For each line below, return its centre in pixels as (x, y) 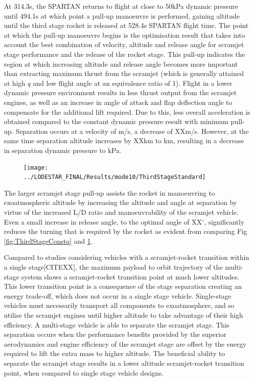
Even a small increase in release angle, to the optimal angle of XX (103, 221)
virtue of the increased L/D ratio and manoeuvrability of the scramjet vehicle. (121, 212)
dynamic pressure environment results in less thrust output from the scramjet (120, 92)
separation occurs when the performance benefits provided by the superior (115, 334)
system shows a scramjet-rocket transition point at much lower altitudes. (130, 276)
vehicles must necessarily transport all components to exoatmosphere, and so (119, 305)
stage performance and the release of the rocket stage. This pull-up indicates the (125, 54)
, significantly (224, 221)
